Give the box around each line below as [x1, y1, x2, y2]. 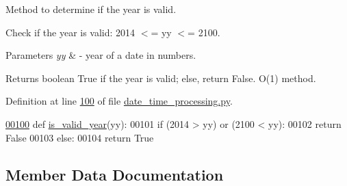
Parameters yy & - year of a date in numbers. [5, 48, 196, 62]
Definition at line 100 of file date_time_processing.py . [5, 94, 233, 108]
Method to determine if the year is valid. [5, 2, 177, 16]
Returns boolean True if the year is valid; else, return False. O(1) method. [5, 70, 316, 85]
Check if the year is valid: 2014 [5, 25, 136, 39]
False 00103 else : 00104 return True [5, 130, 154, 144]
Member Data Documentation [5, 163, 224, 185]
